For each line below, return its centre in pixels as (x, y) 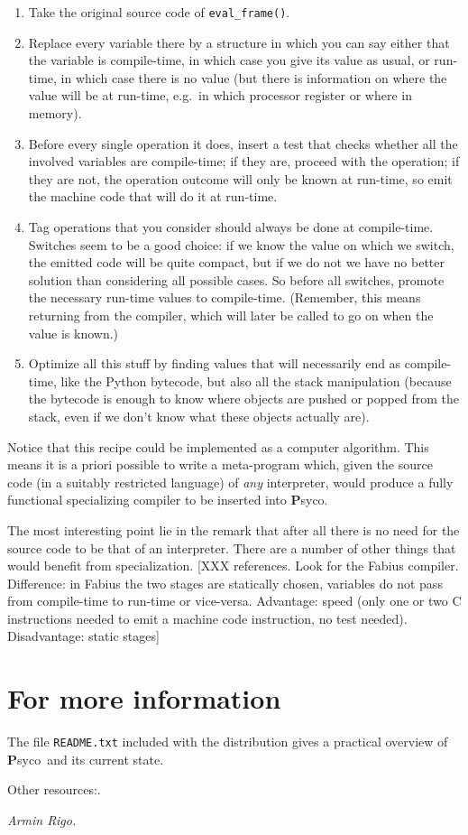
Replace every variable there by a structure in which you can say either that (239, 42)
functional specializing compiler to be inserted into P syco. (168, 500)
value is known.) (73, 333)
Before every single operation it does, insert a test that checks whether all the (243, 143)
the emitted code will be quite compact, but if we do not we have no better (237, 262)
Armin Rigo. (42, 820)
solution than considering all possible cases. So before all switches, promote (236, 279)
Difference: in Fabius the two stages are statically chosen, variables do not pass (225, 583)
